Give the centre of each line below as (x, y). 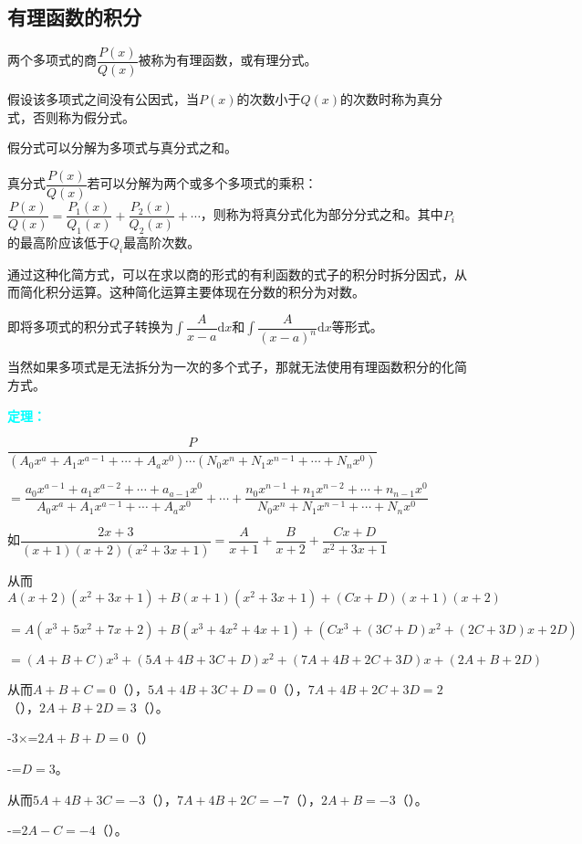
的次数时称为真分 (392, 99)
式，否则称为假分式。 (71, 116)
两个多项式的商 (52, 60)
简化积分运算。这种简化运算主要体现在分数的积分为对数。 (192, 292)
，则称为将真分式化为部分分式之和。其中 (322, 214)
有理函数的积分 (74, 17)
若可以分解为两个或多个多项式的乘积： (202, 183)
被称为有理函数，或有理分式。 (228, 60)
